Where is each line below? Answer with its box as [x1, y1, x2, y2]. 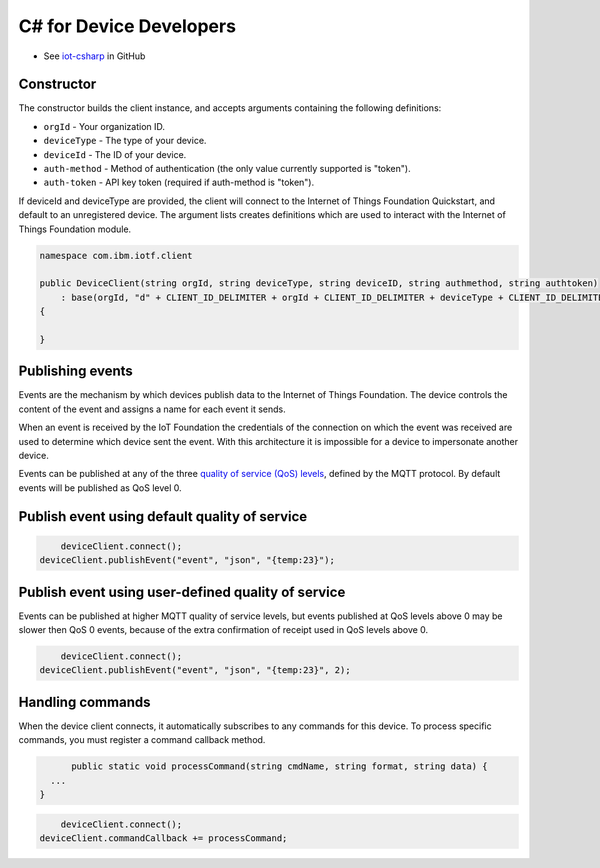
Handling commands [18, 693, 151, 710]
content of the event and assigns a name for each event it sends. [18, 403, 287, 415]
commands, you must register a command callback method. [18, 734, 266, 746]
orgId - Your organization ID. [43, 120, 165, 132]
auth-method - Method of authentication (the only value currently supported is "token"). [43, 163, 411, 175]
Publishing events [18, 363, 134, 380]
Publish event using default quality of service [18, 508, 308, 525]
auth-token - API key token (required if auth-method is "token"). [43, 176, 315, 189]
